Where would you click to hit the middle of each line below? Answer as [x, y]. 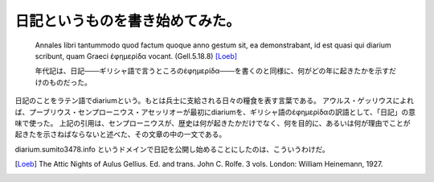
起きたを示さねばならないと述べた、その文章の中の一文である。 [121, 134]
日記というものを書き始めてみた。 [128, 21]
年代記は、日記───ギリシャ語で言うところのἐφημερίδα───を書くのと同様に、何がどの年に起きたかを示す [212, 71]
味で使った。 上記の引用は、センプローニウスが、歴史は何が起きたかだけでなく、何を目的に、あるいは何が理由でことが [213, 123]
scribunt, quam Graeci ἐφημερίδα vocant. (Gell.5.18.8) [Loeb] [136, 56]
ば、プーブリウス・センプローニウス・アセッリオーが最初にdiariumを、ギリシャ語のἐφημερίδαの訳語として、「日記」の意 [215, 112]
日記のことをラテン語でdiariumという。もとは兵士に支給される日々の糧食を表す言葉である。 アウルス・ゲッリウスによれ [214, 101]
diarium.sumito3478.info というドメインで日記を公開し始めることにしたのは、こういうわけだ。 [172, 149]
